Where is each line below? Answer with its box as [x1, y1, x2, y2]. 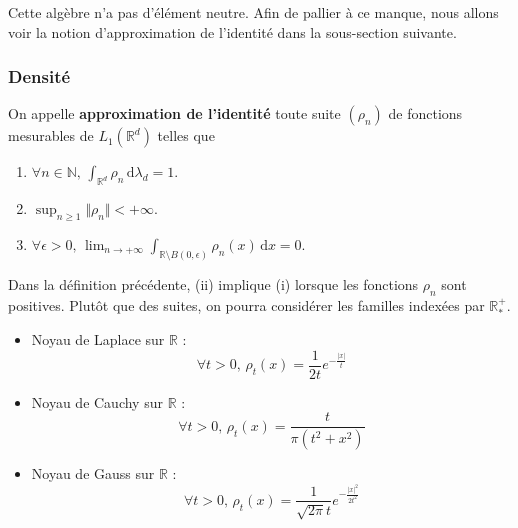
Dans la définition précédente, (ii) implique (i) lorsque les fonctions [8, 273, 419, 294]
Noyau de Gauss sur [31, 463, 155, 484]
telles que [157, 125, 215, 146]
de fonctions [388, 103, 463, 124]
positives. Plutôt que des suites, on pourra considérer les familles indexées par [8, 294, 485, 315]
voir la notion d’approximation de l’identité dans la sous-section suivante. [8, 21, 457, 42]
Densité [8, 64, 71, 89]
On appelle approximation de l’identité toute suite [8, 103, 341, 124]
